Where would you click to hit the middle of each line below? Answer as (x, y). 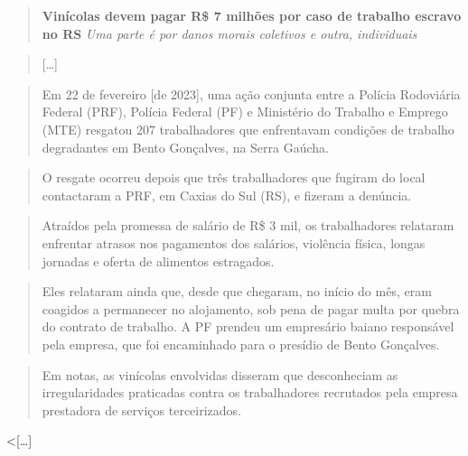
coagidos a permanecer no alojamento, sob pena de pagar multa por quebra (251, 308)
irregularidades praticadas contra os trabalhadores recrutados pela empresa (250, 392)
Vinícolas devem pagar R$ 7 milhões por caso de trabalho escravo (252, 15)
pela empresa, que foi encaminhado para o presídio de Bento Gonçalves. (241, 344)
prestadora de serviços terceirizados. (142, 409)
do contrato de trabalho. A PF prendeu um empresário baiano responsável (248, 326)
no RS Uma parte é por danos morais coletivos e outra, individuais (229, 33)
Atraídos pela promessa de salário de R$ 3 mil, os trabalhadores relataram (248, 225)
